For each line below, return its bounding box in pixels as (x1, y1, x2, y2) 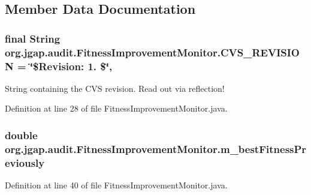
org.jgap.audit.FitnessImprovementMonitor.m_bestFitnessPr (5, 141, 307, 156)
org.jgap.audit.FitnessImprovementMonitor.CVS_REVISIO (5, 44, 300, 59)
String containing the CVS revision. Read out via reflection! (5, 82, 225, 94)
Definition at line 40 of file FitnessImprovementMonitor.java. (5, 179, 228, 191)
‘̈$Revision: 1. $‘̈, (29, 58, 113, 73)
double (5, 127, 38, 142)
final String (5, 31, 61, 46)
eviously (5, 155, 45, 170)
